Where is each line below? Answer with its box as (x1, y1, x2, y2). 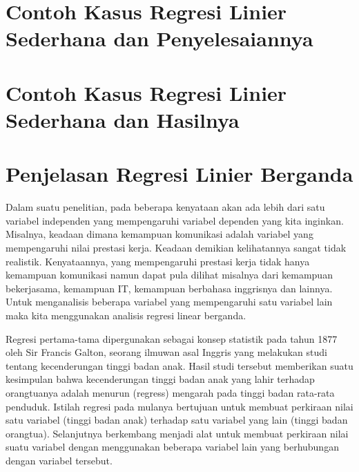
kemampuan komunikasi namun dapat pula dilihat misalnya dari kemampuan (6, 267, 333, 282)
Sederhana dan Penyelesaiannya (6, 24, 313, 53)
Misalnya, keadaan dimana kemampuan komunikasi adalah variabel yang (6, 227, 313, 241)
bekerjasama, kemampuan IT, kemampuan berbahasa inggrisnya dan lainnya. (6, 281, 333, 295)
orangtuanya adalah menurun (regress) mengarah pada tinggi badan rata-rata (6, 385, 335, 399)
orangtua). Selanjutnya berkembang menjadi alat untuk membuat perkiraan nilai (6, 426, 349, 440)
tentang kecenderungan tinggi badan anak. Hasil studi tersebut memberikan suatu (6, 358, 353, 372)
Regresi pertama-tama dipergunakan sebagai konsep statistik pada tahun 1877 (6, 331, 338, 346)
